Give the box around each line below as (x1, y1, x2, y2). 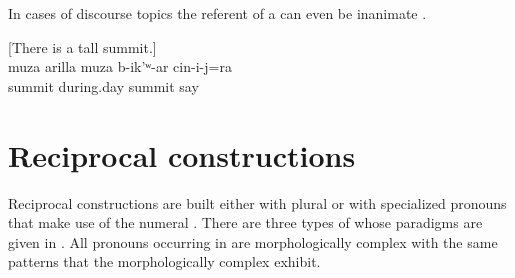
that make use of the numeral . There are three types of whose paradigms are (8, 212, 483, 233)
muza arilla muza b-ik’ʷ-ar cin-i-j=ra (8, 56, 232, 77)
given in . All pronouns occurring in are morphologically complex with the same (8, 231, 498, 252)
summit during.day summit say (8, 75, 199, 96)
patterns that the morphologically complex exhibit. (8, 251, 321, 272)
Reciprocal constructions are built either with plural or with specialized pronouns (8, 192, 507, 213)
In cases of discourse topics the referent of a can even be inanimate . (8, 3, 427, 23)
